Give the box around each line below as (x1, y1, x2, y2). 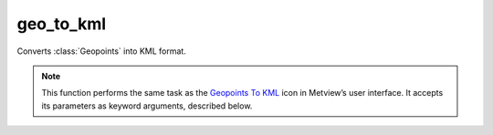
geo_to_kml (16, 14, 107, 34)
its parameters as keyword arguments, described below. (41, 100, 253, 111)
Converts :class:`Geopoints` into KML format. (16, 46, 186, 57)
